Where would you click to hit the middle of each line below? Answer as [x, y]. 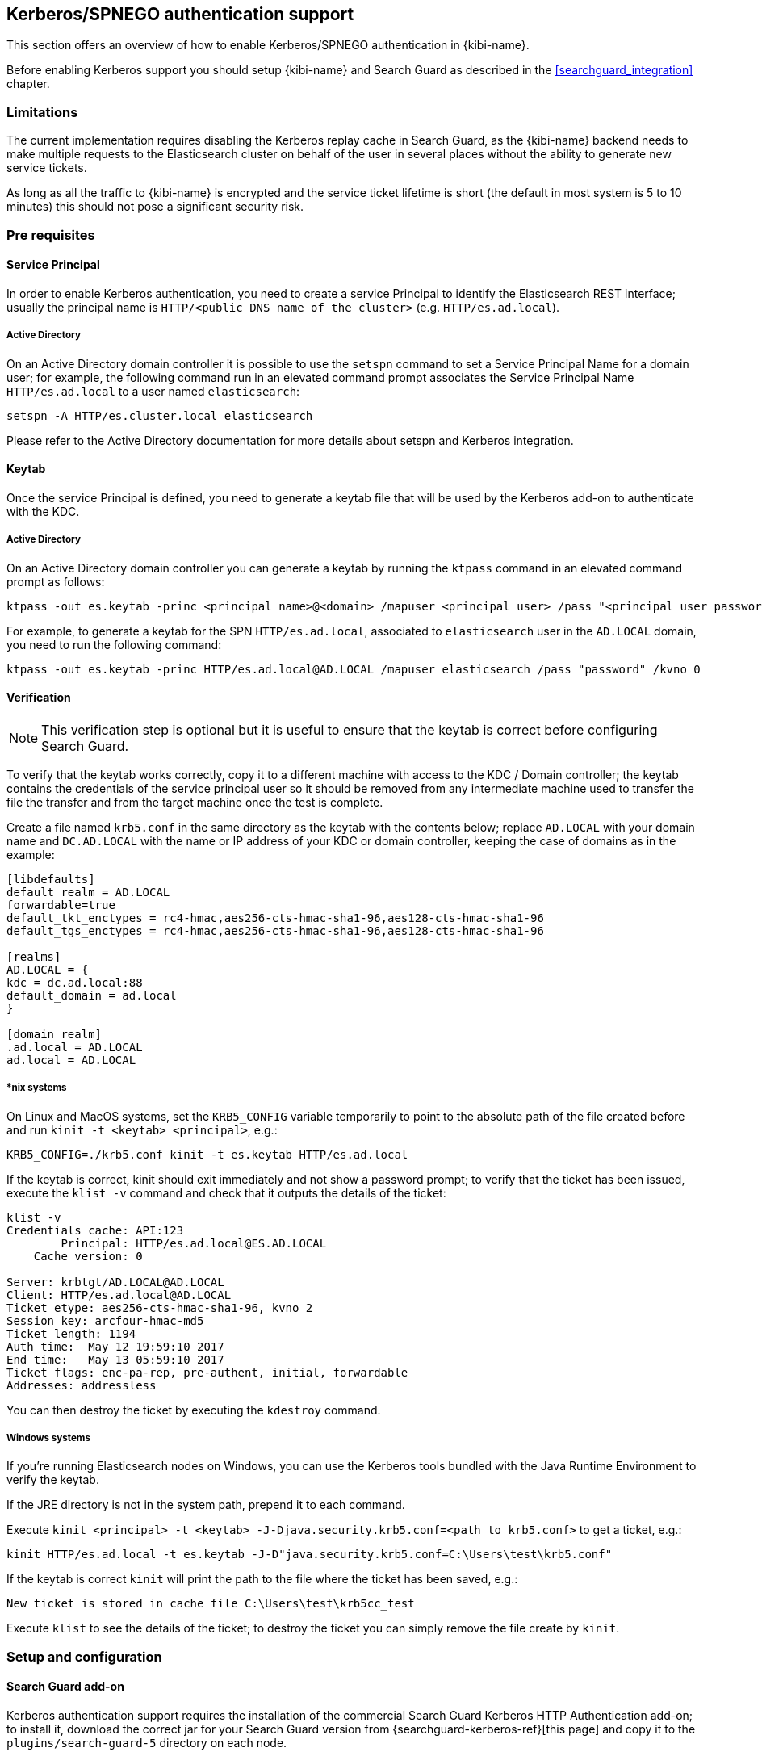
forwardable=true [61, 905]
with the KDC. [43, 511]
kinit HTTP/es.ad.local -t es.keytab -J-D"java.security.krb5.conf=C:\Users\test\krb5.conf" [310, 1555]
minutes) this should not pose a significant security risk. [155, 207]
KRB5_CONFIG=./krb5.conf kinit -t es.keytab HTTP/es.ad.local [207, 1154]
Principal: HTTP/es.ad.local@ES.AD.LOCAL [194, 1243]
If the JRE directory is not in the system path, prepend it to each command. [206, 1505]
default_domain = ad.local [92, 995]
